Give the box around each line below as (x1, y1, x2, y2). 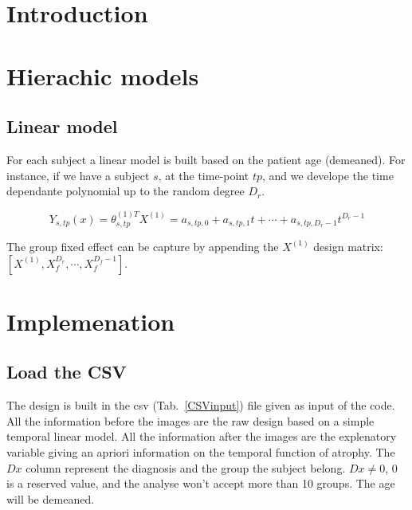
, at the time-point (158, 167, 249, 183)
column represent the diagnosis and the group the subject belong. (26, 459, 346, 476)
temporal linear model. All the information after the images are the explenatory (6, 428, 397, 445)
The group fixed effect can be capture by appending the (6, 237, 279, 254)
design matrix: (313, 237, 383, 254)
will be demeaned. (6, 490, 95, 507)
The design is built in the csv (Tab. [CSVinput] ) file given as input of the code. (6, 397, 395, 414)
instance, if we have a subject (6, 167, 150, 183)
